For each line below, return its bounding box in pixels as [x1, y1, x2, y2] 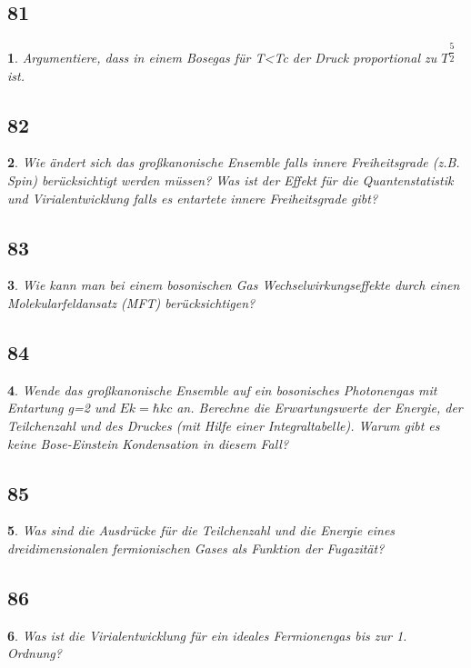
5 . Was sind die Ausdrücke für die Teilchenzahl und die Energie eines [7, 521, 396, 540]
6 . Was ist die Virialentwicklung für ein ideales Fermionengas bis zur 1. [7, 625, 407, 644]
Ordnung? [7, 643, 62, 663]
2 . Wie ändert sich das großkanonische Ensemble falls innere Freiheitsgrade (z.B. [7, 153, 460, 172]
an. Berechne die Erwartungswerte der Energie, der [176, 398, 463, 417]
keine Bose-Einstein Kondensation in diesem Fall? [7, 434, 289, 453]
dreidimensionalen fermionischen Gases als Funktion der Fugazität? [7, 538, 385, 557]
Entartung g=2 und [7, 398, 115, 417]
